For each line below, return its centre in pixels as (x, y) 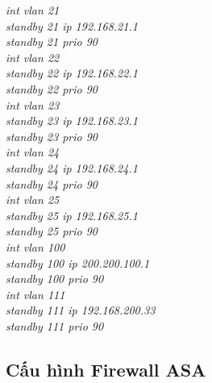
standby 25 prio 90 (52, 231)
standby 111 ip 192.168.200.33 (81, 310)
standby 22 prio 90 (52, 88)
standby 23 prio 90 (52, 136)
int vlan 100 (35, 246)
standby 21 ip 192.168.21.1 (72, 25)
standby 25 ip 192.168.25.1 (72, 215)
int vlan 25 (33, 200)
